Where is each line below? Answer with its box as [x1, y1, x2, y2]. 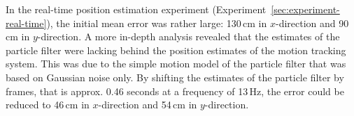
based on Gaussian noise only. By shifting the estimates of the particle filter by [6, 69, 344, 84]
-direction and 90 [275, 15, 349, 30]
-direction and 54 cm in [98, 97, 197, 112]
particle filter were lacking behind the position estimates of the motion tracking [6, 42, 346, 57]
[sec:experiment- [271, 2, 340, 16]
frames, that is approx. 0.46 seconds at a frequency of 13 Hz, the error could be [6, 83, 344, 98]
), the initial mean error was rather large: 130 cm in [46, 15, 267, 30]
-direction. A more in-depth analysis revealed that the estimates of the [37, 29, 340, 44]
